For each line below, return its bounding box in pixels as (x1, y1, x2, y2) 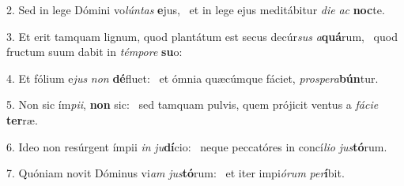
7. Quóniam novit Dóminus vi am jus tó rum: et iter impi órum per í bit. (6, 165, 345, 181)
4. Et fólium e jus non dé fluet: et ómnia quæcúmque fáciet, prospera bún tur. (6, 69, 379, 86)
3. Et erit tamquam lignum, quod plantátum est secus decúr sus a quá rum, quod (6, 28, 398, 44)
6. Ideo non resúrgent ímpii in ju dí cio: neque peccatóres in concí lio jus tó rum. (6, 138, 387, 154)
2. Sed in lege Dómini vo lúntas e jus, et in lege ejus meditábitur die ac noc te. (6, 2, 385, 17)
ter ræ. (6, 111, 38, 128)
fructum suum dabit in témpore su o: (6, 43, 183, 60)
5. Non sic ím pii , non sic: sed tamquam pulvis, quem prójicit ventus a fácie (6, 96, 379, 113)
